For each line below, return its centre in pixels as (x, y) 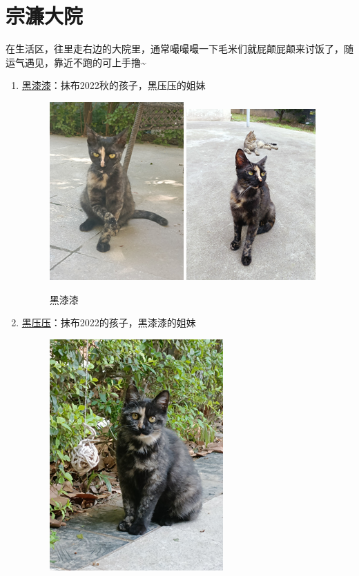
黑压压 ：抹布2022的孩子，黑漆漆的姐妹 (109, 322)
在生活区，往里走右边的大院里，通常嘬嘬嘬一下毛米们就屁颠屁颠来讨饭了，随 (179, 49)
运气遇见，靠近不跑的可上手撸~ (76, 62)
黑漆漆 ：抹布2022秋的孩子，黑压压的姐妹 (114, 85)
